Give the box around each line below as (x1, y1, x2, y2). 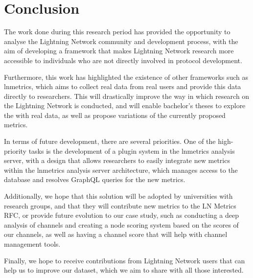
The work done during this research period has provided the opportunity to (4, 26, 230, 37)
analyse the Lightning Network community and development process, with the (4, 36, 238, 46)
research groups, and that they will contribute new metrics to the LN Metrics (4, 200, 236, 210)
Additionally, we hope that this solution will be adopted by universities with (4, 191, 233, 201)
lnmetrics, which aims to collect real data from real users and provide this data (4, 81, 241, 92)
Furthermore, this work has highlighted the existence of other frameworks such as (4, 71, 249, 82)
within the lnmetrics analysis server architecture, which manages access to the (4, 164, 238, 175)
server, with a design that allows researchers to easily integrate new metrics (4, 155, 230, 165)
